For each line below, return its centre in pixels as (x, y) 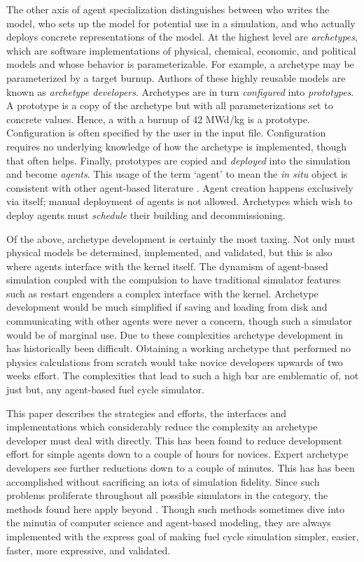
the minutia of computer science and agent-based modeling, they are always (169, 522)
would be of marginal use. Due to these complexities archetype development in (175, 334)
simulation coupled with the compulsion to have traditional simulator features (174, 280)
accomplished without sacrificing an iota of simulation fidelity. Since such (163, 481)
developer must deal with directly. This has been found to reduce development (174, 440)
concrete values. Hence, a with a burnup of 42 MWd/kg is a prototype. (158, 119)
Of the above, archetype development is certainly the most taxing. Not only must (181, 238)
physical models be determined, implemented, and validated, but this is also (169, 252)
